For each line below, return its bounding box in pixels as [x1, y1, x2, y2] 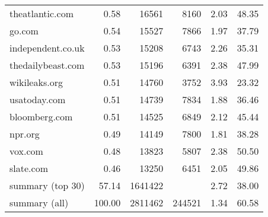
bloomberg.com [9, 110, 73, 123]
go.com [9, 24, 39, 37]
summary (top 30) [9, 178, 85, 192]
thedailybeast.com [9, 58, 85, 72]
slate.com [9, 161, 48, 175]
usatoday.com [9, 92, 66, 106]
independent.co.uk [9, 41, 85, 55]
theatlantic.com [9, 7, 74, 20]
